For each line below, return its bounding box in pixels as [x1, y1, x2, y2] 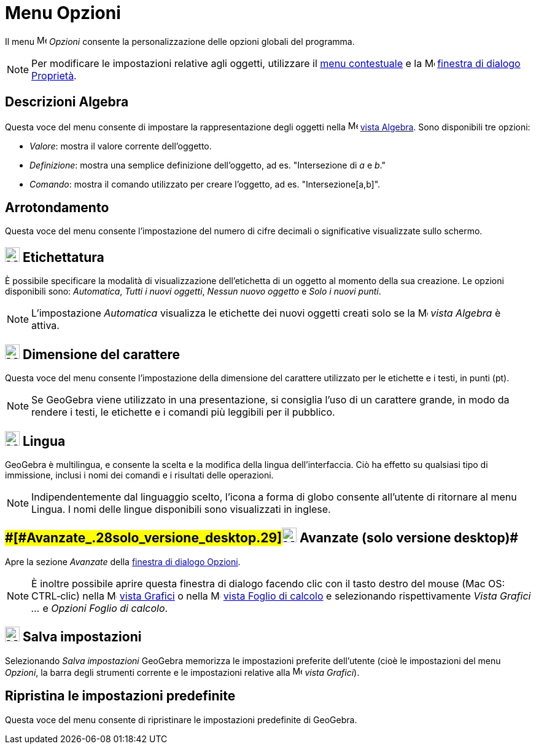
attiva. [31, 319, 60, 332]
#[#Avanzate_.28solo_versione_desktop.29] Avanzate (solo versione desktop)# [5, 530, 518, 546]
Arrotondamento [5, 200, 109, 216]
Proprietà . [31, 69, 77, 82]
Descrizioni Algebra [5, 94, 129, 110]
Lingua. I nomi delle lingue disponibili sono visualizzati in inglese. [31, 502, 331, 515]
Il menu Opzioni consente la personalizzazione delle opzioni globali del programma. [5, 36, 355, 47]
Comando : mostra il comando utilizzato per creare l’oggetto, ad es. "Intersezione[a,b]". [29, 178, 381, 189]
